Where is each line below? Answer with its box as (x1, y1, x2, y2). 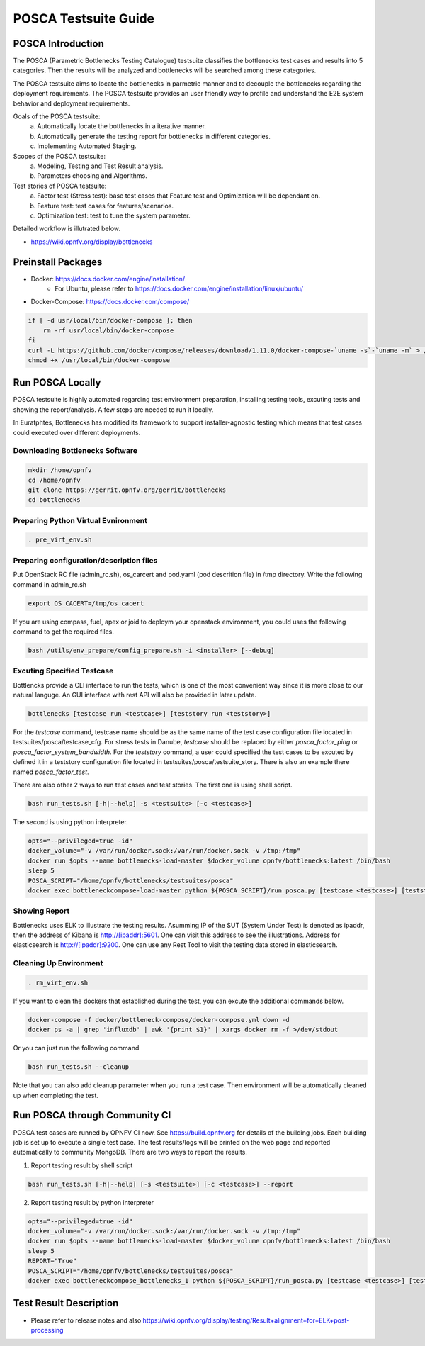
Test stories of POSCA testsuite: (13, 181, 107, 190)
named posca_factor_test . (13, 768, 89, 776)
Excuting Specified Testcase (13, 666, 114, 676)
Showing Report (13, 906, 70, 916)
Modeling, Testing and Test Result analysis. (37, 162, 164, 170)
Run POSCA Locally (13, 376, 101, 389)
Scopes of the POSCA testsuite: (13, 152, 106, 160)
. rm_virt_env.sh (28, 978, 89, 987)
